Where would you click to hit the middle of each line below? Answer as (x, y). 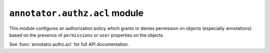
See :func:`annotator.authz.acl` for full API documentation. (69, 44)
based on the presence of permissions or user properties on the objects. (87, 35)
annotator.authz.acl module (76, 13)
